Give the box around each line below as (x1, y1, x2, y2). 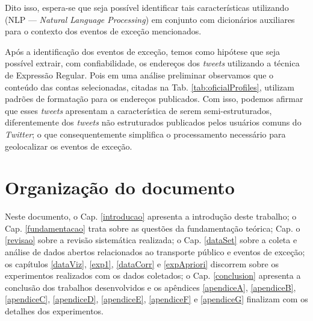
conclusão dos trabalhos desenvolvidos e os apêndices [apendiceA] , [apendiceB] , (5, 281, 296, 293)
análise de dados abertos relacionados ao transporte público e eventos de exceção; (5, 246, 305, 258)
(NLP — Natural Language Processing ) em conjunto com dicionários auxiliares (5, 13, 295, 25)
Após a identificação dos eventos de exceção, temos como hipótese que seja (5, 45, 280, 57)
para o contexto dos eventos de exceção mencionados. (5, 25, 202, 37)
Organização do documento (5, 175, 235, 200)
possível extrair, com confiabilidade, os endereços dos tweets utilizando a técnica (5, 57, 300, 69)
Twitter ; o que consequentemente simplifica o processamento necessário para (5, 127, 286, 140)
